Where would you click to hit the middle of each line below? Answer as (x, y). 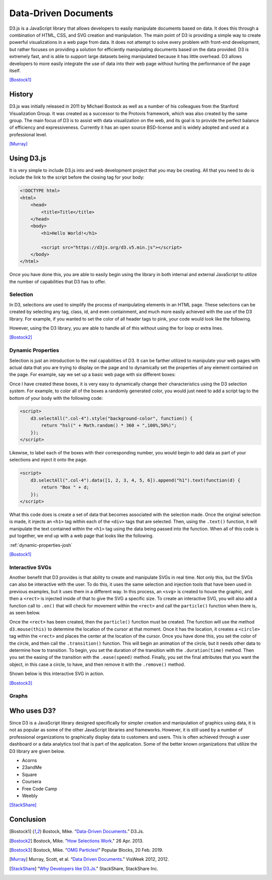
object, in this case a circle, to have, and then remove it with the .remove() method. (97, 664)
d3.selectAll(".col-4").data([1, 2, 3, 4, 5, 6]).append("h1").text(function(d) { (135, 480)
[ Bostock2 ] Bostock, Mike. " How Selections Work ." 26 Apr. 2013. (76, 841)
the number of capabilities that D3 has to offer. (58, 281)
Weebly (30, 796)
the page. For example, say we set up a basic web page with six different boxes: (92, 375)
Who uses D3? (33, 711)
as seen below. (25, 613)
